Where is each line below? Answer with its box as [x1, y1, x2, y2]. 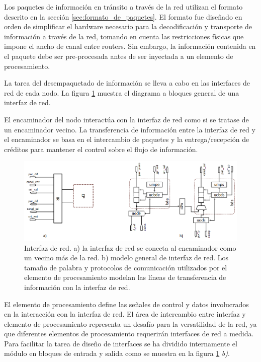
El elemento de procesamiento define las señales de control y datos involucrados [4, 299, 249, 309]
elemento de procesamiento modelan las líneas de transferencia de [24, 272, 226, 282]
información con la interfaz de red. [24, 281, 130, 292]
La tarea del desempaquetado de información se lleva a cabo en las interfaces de [4, 78, 250, 88]
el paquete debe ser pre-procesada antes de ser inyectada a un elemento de [4, 50, 233, 61]
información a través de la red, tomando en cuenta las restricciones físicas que [4, 31, 244, 41]
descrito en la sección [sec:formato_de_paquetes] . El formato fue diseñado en [4, 11, 242, 22]
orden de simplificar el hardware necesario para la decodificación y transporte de [4, 21, 252, 32]
